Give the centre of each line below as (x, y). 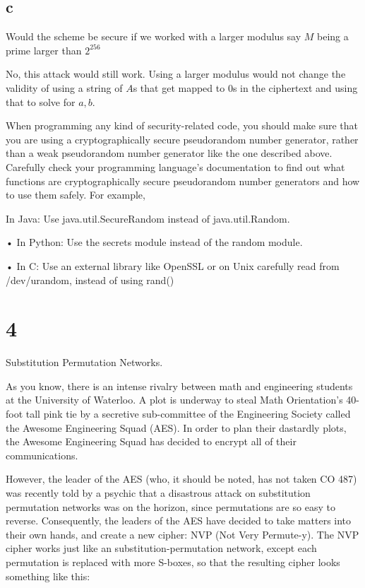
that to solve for (41, 101)
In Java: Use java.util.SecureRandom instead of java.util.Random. (148, 218)
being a (333, 36)
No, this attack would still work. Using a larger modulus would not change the (176, 74)
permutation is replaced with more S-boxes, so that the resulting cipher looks (173, 561)
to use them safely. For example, (76, 195)
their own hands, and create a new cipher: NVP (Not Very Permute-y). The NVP (182, 534)
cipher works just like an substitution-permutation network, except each (161, 548)
